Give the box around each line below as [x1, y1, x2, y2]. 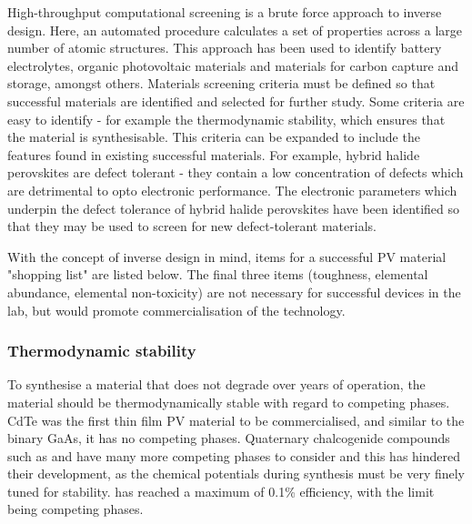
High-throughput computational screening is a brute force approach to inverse [7, 3, 442, 21]
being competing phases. [7, 499, 144, 519]
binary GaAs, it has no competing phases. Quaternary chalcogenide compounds [7, 428, 450, 448]
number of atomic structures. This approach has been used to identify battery [7, 38, 442, 57]
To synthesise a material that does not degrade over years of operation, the [7, 375, 426, 394]
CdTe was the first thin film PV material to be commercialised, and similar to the [7, 410, 465, 429]
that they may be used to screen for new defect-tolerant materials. [7, 217, 377, 236]
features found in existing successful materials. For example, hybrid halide [7, 145, 420, 164]
